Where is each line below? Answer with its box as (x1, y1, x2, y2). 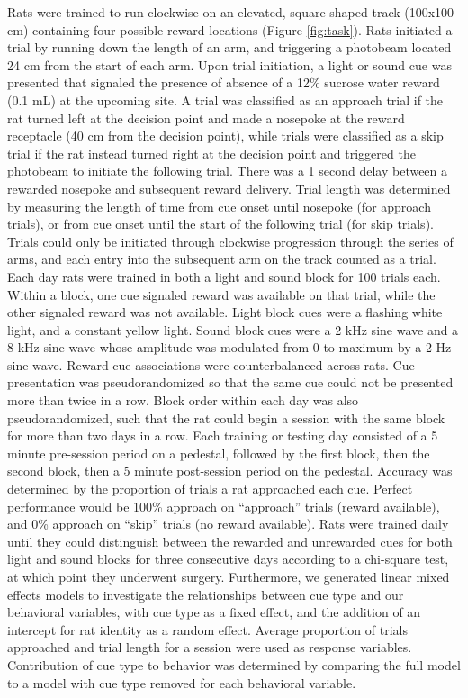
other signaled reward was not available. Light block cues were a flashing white (7, 303, 443, 322)
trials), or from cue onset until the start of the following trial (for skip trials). (7, 214, 434, 233)
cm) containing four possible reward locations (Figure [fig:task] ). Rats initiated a (7, 20, 453, 39)
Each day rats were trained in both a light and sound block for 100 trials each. (7, 267, 441, 286)
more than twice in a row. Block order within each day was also (7, 391, 359, 410)
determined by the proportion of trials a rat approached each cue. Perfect (7, 479, 413, 498)
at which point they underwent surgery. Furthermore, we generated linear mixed (7, 567, 450, 585)
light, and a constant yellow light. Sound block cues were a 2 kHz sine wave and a (7, 320, 459, 339)
